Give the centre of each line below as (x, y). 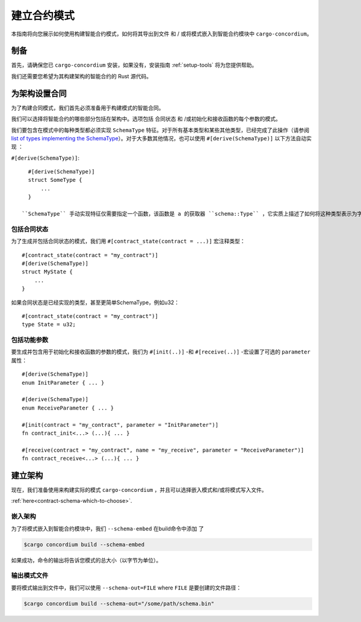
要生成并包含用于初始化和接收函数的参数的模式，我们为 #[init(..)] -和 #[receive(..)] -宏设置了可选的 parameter (161, 352)
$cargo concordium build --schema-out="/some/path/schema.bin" (119, 603)
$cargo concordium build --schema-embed (84, 544)
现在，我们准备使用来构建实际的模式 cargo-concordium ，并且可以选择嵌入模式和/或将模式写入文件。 (139, 490)
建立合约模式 (43, 16)
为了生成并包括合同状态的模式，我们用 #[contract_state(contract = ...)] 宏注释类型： (128, 241)
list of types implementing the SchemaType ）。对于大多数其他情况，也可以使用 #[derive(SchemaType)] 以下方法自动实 (162, 138)
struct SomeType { (55, 180)
